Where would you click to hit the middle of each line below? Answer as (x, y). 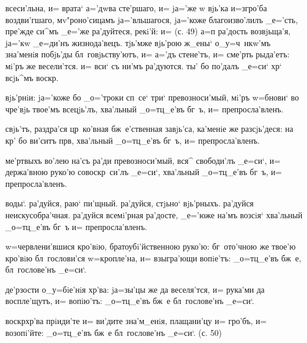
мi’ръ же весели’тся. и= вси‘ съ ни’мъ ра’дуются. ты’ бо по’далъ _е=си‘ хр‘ (144, 65)
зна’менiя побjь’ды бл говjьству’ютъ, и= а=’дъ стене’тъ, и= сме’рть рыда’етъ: (148, 54)
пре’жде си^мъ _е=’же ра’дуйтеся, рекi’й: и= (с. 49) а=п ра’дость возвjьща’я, (148, 31)
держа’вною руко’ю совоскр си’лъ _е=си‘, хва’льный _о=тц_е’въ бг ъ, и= (144, 172)
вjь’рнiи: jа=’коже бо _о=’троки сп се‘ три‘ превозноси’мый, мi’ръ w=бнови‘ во (152, 97)
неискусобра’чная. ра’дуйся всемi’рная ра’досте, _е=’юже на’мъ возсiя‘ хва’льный (154, 214)
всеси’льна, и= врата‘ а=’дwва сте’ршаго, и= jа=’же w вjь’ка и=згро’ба (136, 8)
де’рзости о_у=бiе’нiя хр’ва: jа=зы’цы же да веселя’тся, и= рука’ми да (135, 289)
